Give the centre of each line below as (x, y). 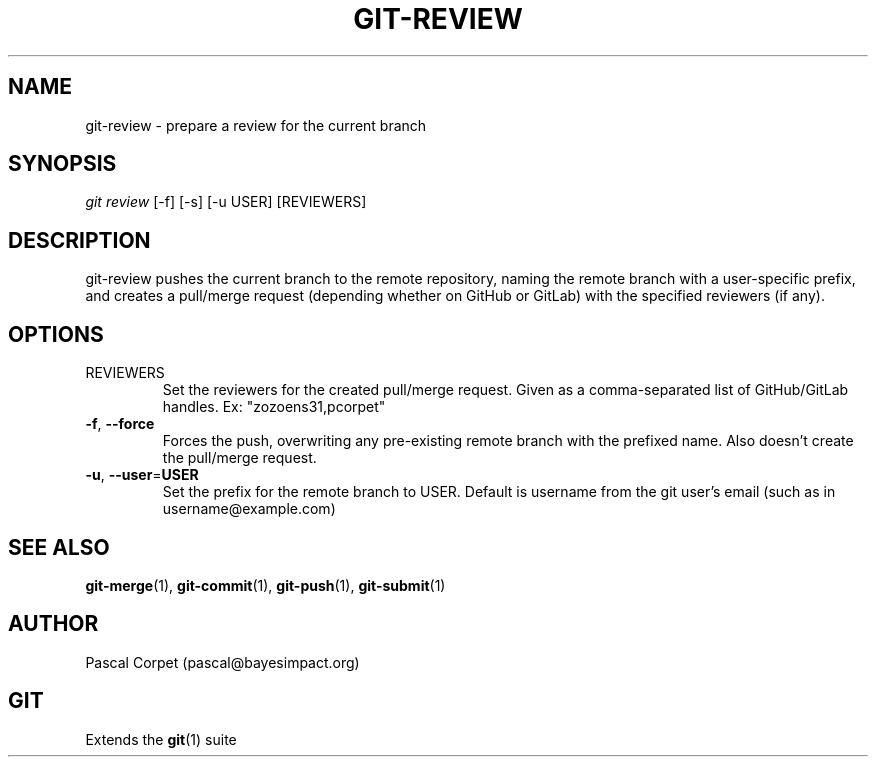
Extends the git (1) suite (161, 739)
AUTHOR (53, 624)
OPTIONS (56, 334)
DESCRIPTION (79, 240)
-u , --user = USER (142, 475)
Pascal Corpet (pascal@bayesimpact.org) (222, 662)
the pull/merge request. (239, 458)
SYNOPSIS (62, 164)
